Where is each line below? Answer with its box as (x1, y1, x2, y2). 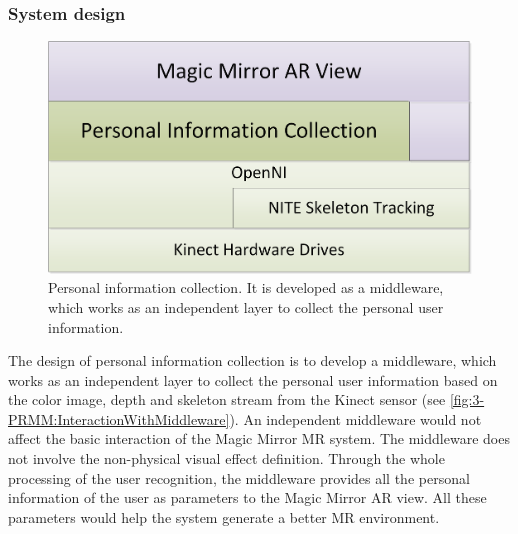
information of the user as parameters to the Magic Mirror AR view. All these (8, 487, 487, 508)
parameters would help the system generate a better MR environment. (8, 506, 440, 527)
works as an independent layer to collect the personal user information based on (8, 369, 498, 390)
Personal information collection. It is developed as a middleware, (48, 277, 444, 298)
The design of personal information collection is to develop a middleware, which (8, 350, 497, 371)
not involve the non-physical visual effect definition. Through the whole (8, 448, 445, 469)
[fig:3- (449, 389, 485, 410)
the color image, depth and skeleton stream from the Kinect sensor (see (8, 389, 446, 410)
